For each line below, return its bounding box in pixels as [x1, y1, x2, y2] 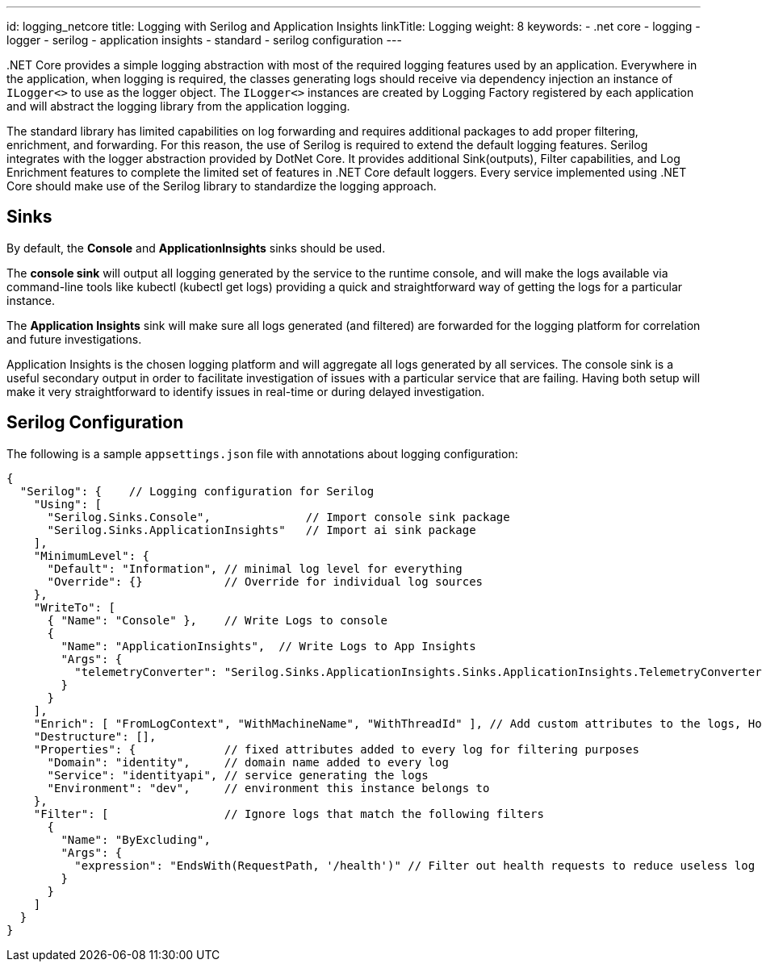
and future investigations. [6, 332, 142, 346]
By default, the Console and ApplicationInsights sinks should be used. [6, 240, 386, 255]
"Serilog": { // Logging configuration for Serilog [19, 484, 375, 498]
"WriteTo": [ [33, 600, 115, 614]
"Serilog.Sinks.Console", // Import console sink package [47, 510, 510, 524]
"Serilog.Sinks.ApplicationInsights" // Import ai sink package [47, 523, 476, 536]
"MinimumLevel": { [33, 549, 150, 562]
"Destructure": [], [33, 729, 157, 743]
